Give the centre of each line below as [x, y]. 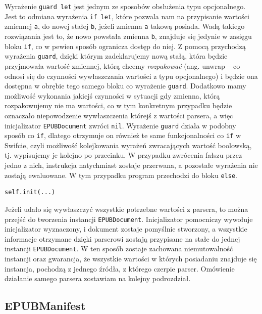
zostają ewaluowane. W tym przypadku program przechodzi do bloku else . [121, 175]
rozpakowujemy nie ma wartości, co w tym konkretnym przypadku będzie [118, 105]
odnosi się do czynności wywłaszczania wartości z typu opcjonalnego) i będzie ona [131, 76]
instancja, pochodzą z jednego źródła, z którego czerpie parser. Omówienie [120, 268]
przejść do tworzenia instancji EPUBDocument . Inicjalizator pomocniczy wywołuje [129, 219]
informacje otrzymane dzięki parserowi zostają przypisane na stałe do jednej [122, 238]
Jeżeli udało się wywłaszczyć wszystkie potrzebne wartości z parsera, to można [126, 209]
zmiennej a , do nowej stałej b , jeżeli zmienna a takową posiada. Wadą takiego [125, 26]
